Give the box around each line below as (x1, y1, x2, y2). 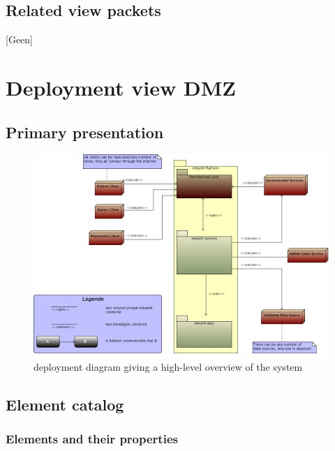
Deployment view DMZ (6, 73, 236, 101)
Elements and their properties (6, 430, 178, 448)
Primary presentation (6, 121, 164, 142)
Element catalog (6, 394, 124, 415)
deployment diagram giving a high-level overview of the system (33, 360, 303, 374)
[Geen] (6, 32, 33, 47)
